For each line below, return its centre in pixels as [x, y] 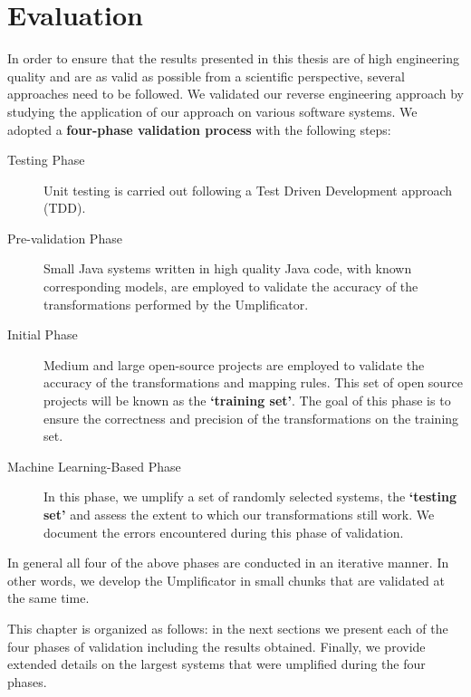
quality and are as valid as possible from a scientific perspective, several [206, 76]
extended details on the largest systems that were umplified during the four [216, 664]
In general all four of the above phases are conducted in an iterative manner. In [228, 563]
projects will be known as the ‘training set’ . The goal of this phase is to [247, 401]
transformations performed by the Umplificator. [176, 304]
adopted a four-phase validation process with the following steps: [199, 129]
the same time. [48, 598]
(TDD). [65, 208]
